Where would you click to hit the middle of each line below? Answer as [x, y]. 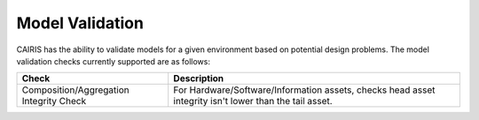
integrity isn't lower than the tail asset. [253, 101]
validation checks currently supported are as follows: [113, 61]
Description [199, 79]
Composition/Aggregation [75, 90]
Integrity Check [54, 101]
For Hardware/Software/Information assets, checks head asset [304, 90]
